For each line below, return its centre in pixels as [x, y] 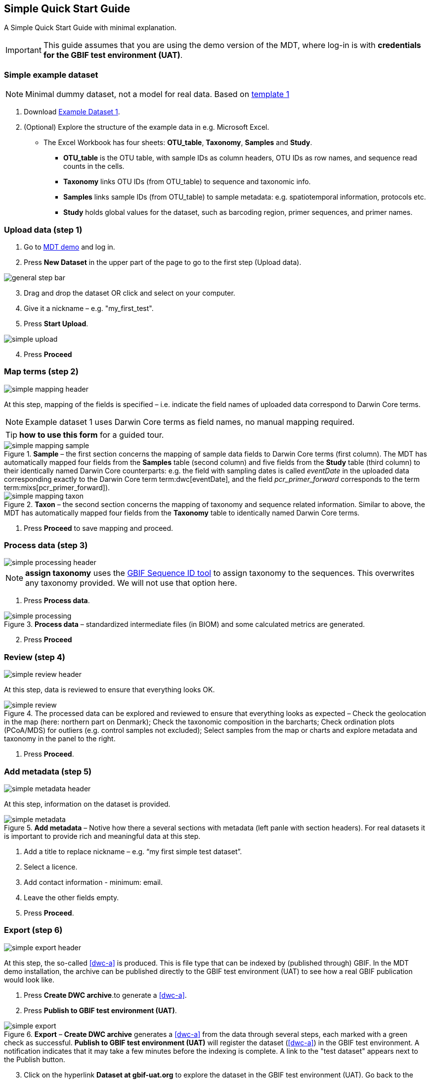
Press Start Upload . [56, 323]
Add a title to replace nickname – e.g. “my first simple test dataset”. [133, 851]
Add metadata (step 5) [48, 771]
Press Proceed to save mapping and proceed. [99, 528]
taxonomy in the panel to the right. [60, 739]
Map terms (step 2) [41, 372]
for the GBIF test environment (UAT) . [113, 55]
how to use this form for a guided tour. [92, 435]
